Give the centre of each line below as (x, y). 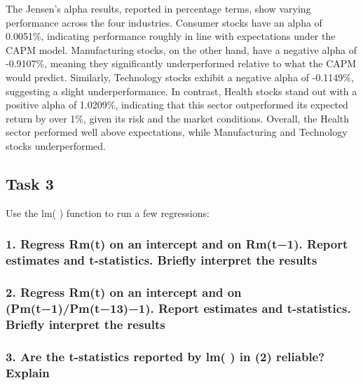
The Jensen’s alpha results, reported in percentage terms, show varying (158, 8)
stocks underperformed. (56, 145)
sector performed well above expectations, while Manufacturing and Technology (177, 132)
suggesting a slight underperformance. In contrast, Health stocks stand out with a (181, 91)
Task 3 (30, 183)
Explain (28, 372)
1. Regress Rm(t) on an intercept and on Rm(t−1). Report (177, 244)
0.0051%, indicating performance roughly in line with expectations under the (171, 36)
